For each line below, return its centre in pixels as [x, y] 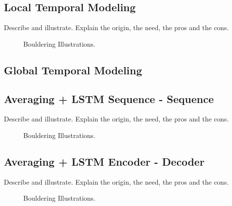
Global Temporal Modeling [73, 70]
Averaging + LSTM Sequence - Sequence [109, 98]
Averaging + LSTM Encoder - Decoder [104, 161]
